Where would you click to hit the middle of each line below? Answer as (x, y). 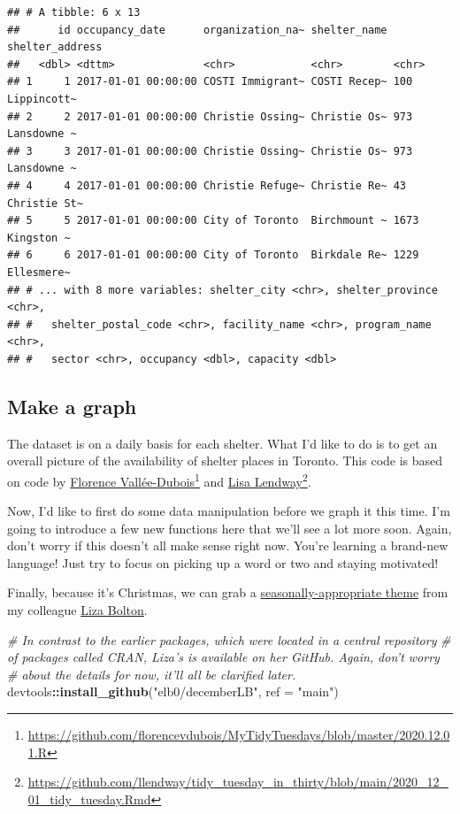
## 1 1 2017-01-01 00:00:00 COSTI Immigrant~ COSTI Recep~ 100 (210, 82)
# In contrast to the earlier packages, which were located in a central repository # (229, 639)
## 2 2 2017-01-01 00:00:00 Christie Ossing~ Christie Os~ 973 (210, 116)
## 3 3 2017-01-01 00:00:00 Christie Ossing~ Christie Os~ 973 (210, 151)
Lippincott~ (42, 99)
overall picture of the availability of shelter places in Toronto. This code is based (225, 461)
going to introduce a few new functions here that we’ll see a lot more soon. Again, (230, 528)
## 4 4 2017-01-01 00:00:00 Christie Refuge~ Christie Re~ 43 (207, 185)
